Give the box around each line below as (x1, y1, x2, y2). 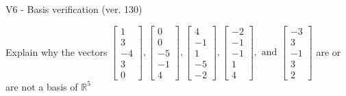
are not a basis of (5, 79, 78, 93)
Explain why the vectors (5, 44, 108, 59)
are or (316, 44, 341, 59)
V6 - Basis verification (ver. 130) (5, 2, 143, 16)
